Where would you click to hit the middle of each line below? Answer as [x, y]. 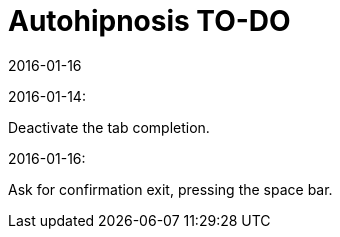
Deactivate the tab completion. [109, 127]
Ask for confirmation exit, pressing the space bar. [170, 189]
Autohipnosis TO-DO [149, 21]
